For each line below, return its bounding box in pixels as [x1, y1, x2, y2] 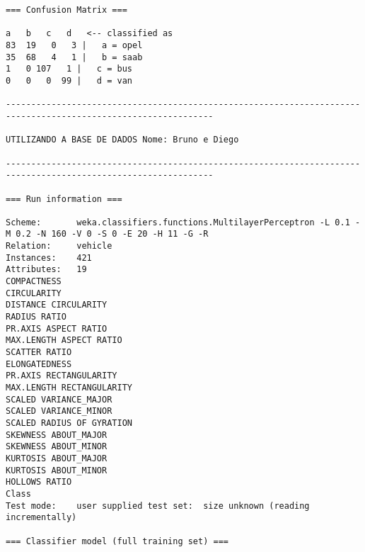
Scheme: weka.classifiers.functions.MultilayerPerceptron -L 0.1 [6, 217, 350, 227]
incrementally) [6, 512, 77, 523]
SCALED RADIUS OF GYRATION [6, 417, 132, 428]
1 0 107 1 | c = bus [6, 64, 132, 74]
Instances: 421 [6, 252, 92, 263]
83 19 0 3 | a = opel [6, 40, 143, 50]
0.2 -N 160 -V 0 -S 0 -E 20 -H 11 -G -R [16, 229, 209, 240]
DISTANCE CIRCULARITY [6, 300, 108, 310]
